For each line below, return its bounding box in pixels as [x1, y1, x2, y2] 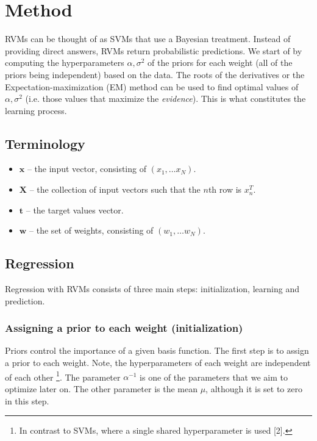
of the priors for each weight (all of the [148, 56, 293, 69]
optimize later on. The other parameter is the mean [5, 382, 198, 395]
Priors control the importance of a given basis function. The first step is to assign [5, 344, 309, 357]
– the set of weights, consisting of [29, 224, 154, 237]
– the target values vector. [26, 203, 124, 216]
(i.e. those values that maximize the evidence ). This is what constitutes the [25, 92, 306, 105]
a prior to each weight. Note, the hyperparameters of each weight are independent [5, 356, 311, 369]
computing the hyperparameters [5, 56, 124, 69]
